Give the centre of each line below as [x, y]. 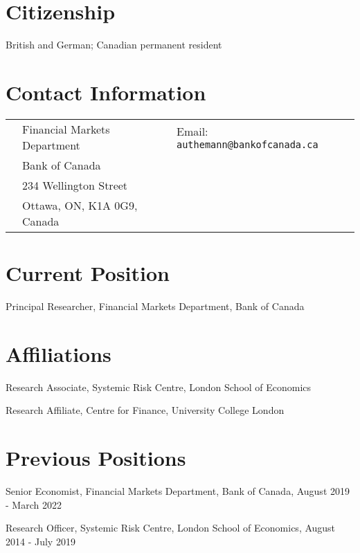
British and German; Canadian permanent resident [114, 45]
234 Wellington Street [75, 185]
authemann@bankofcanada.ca [247, 145]
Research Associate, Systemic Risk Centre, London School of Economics [159, 387]
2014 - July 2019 [40, 541]
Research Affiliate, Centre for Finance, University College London [145, 410]
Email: [192, 132]
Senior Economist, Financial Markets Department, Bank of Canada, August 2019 [178, 491]
